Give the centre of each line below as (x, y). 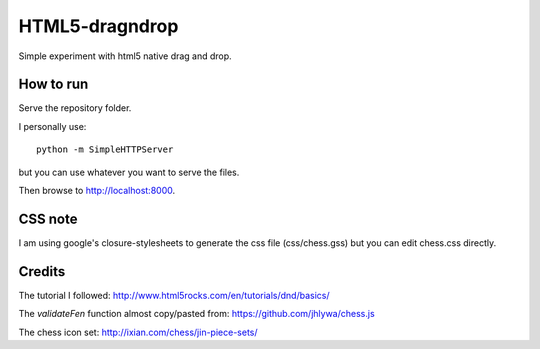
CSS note (48, 218)
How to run (53, 84)
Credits (42, 271)
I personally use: (52, 126)
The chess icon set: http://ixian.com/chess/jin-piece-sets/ (138, 332)
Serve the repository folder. (75, 108)
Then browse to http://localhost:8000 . (97, 191)
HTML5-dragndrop (98, 26)
